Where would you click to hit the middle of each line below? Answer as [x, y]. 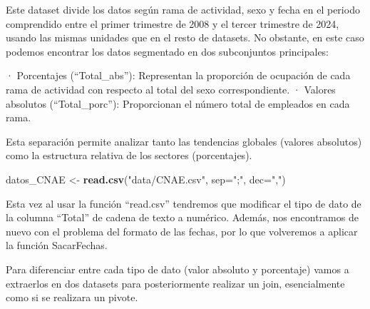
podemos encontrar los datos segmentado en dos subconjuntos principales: [168, 51]
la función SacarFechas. [57, 245]
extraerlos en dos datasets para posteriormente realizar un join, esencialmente [175, 283]
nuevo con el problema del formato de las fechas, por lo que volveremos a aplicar [182, 231]
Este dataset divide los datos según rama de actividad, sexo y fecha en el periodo [183, 9]
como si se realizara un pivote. [72, 297]
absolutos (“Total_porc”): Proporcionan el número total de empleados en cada [178, 103]
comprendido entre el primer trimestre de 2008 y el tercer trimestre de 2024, [173, 23]
